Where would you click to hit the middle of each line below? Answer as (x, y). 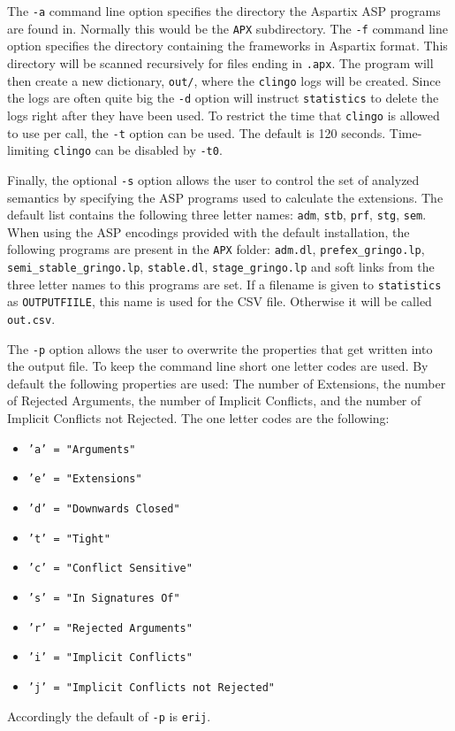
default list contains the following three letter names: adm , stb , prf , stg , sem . (217, 215)
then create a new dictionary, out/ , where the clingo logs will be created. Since (224, 80)
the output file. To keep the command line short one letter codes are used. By (218, 366)
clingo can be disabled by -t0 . (138, 150)
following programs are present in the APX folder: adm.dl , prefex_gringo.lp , (216, 249)
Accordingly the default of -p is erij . (109, 716)
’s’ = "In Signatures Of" (104, 598)
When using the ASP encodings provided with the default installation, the (209, 231)
